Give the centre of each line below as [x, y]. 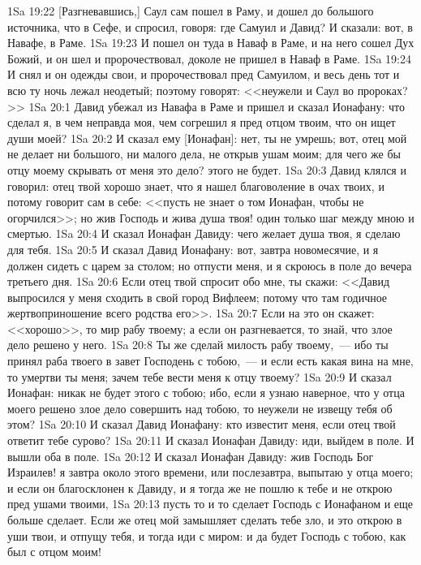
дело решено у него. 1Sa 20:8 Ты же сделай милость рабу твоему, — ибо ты [198, 345]
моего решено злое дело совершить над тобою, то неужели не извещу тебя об [200, 408]
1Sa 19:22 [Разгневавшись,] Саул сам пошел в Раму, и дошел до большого [191, 11]
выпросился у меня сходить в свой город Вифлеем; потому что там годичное [198, 297]
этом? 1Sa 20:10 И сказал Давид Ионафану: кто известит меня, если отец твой [202, 424]
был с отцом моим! [54, 552]
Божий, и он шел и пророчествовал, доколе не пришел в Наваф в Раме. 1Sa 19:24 [209, 58]
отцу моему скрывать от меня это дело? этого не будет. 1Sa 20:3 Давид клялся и [207, 169]
